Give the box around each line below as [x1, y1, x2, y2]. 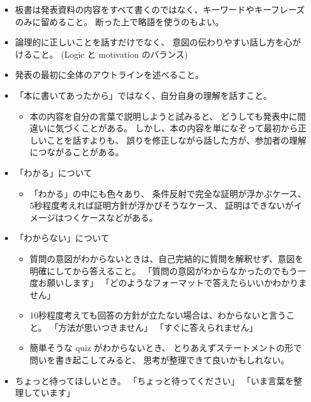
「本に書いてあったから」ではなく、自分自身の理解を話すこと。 [15, 88, 272, 101]
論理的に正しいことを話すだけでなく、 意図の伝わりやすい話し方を [15, 36, 284, 48]
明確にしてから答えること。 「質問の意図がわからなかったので [29, 264, 281, 277]
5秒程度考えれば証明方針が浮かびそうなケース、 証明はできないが [29, 199, 294, 212]
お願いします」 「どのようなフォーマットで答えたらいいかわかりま [38, 276, 307, 289]
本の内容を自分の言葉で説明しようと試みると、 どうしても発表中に [29, 109, 298, 122]
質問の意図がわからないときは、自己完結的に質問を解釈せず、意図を [29, 252, 304, 265]
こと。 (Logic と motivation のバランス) [32, 47, 188, 60]
